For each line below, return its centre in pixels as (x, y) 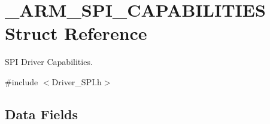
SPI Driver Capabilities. (49, 62)
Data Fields (42, 114)
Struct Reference (76, 33)
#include (22, 81)
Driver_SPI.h (77, 81)
